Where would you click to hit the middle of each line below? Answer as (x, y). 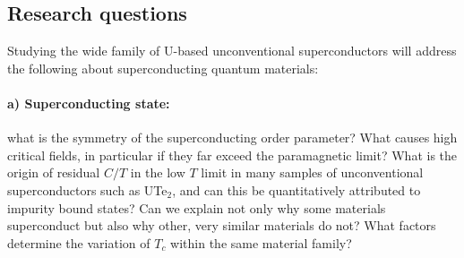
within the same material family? (261, 242)
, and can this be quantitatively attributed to (296, 189)
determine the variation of (79, 242)
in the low (158, 172)
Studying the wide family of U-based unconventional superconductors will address (232, 51)
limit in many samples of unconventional (312, 172)
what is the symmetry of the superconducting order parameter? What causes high (232, 138)
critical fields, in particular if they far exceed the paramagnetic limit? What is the (232, 155)
